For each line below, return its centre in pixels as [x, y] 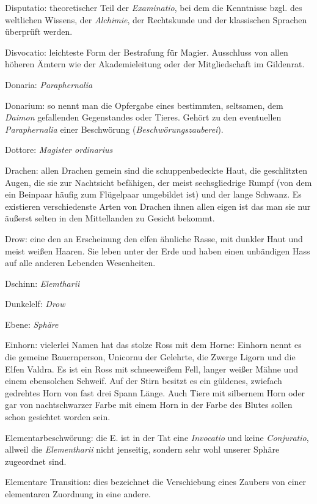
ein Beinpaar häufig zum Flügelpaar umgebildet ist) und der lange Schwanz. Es [153, 194]
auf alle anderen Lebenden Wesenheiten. [80, 263]
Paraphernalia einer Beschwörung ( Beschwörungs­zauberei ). [114, 129]
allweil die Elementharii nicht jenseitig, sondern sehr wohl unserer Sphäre [142, 449]
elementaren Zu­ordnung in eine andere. [78, 494]
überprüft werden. [39, 31]
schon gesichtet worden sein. [58, 417]
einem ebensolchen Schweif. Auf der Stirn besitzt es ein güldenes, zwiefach [144, 381]
